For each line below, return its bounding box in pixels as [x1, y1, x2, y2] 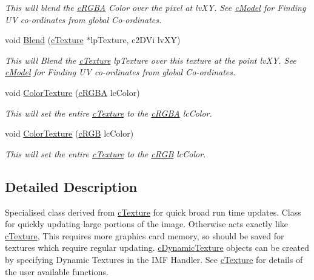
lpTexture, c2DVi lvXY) [90, 33, 181, 46]
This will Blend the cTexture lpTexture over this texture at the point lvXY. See [5, 53, 296, 66]
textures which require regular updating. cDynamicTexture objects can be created [5, 241, 309, 254]
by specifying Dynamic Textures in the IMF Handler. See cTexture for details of [5, 253, 303, 265]
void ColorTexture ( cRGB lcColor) [5, 127, 134, 140]
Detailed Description [5, 177, 138, 196]
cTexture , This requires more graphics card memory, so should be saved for [5, 229, 284, 242]
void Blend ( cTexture [5, 33, 84, 46]
